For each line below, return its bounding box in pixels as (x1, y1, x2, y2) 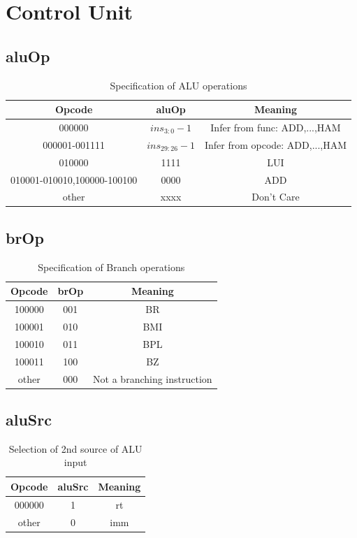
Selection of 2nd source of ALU (8, 441, 143, 456)
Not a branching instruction (93, 371, 212, 386)
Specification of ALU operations (110, 78, 247, 92)
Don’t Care (252, 189, 300, 204)
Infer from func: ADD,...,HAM (210, 120, 341, 135)
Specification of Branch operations (38, 259, 185, 274)
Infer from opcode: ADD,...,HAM (204, 137, 347, 152)
